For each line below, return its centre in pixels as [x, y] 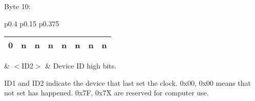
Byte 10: [17, 6]
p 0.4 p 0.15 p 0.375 [32, 23]
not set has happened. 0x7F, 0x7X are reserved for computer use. [107, 93]
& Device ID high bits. [81, 66]
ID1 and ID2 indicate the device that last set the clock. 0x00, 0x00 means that [128, 82]
